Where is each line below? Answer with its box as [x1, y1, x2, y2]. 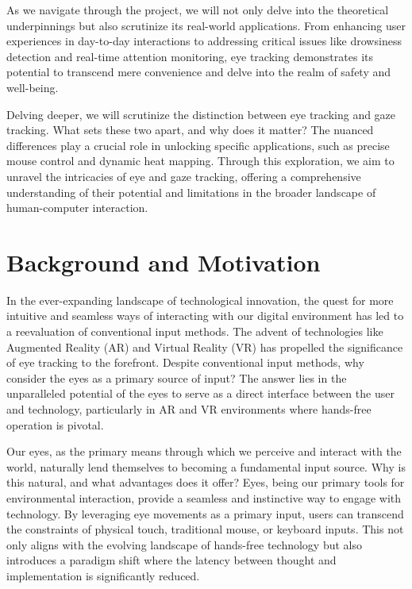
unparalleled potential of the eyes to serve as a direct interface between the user [6, 385, 395, 402]
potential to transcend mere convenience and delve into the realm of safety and [6, 64, 391, 80]
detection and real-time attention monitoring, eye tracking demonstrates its [6, 48, 373, 64]
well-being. [6, 79, 59, 95]
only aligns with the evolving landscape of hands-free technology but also [6, 536, 362, 552]
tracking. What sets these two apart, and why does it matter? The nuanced [6, 121, 374, 138]
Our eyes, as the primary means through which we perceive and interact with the [6, 443, 402, 460]
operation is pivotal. [6, 416, 104, 433]
